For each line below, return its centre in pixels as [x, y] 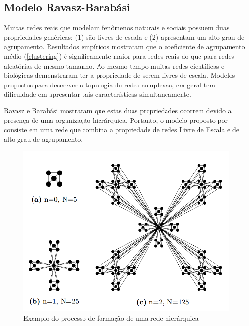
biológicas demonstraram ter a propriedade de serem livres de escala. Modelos [120, 75]
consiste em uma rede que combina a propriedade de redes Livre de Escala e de [122, 129]
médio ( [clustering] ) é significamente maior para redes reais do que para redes [119, 56]
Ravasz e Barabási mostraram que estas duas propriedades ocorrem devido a [118, 110]
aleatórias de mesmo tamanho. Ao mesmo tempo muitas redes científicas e [114, 65]
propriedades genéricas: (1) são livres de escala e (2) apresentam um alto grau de [124, 37]
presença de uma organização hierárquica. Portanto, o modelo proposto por [116, 120]
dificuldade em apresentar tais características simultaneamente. [98, 94]
